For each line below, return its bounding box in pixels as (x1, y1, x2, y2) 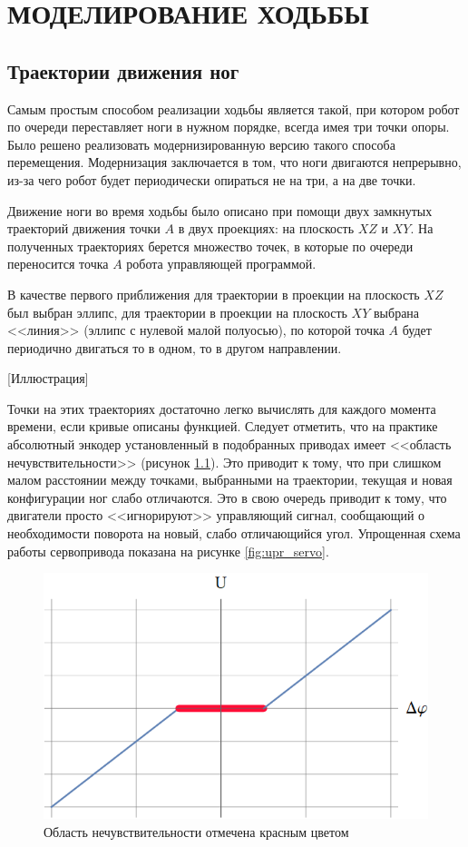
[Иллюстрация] (7, 369, 89, 388)
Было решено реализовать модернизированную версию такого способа (7, 134, 395, 153)
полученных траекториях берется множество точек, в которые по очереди (7, 236, 414, 255)
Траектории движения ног (7, 56, 239, 84)
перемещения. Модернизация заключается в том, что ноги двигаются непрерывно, (7, 153, 462, 172)
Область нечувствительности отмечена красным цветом (44, 822, 349, 841)
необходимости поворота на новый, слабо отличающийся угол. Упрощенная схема (7, 524, 461, 543)
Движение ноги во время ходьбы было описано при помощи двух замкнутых (7, 201, 433, 220)
